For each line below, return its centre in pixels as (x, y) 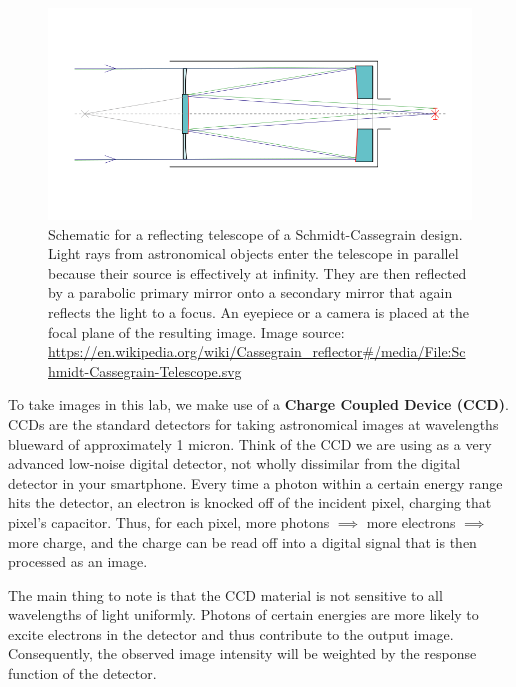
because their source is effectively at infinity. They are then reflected (257, 272)
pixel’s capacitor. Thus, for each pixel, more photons (169, 521)
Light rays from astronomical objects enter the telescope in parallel (253, 253)
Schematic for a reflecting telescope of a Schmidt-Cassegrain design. (255, 233)
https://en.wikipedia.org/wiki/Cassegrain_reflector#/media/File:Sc (257, 351)
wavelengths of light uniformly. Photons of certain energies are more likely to (243, 614)
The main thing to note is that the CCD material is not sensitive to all (225, 594)
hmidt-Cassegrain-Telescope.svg (145, 370)
